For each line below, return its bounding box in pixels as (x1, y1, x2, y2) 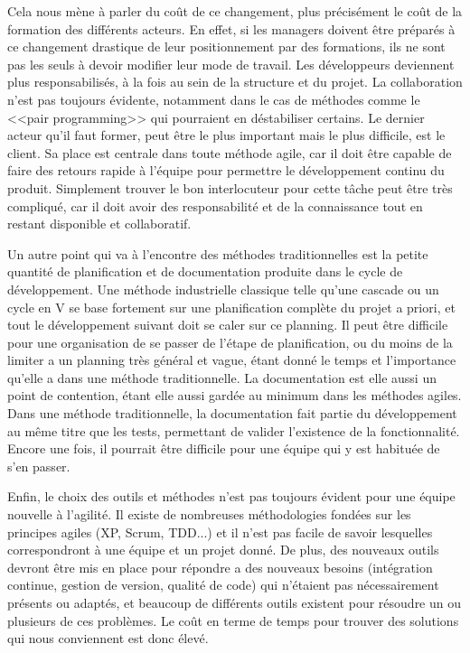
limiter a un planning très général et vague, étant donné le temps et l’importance (7, 350, 456, 369)
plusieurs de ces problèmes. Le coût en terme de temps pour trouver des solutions (7, 611, 459, 630)
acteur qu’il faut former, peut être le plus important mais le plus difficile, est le (7, 126, 446, 145)
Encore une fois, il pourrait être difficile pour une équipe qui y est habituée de (7, 439, 440, 458)
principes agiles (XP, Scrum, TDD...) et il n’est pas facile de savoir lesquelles (7, 522, 433, 541)
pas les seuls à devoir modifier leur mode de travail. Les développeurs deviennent (7, 54, 455, 73)
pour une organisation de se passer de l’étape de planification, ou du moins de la (7, 332, 453, 351)
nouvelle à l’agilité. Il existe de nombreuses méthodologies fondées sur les (7, 505, 411, 524)
